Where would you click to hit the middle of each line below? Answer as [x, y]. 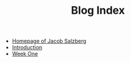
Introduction [27, 47]
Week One [25, 54]
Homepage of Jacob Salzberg [49, 41]
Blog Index [98, 10]
